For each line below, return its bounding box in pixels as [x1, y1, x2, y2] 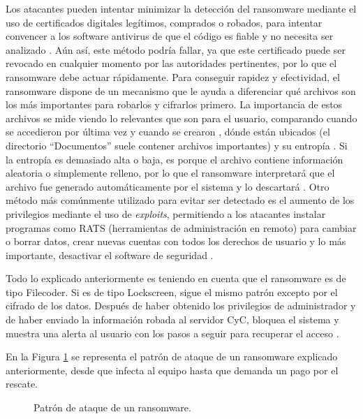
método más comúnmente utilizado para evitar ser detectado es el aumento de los [6, 193, 355, 207]
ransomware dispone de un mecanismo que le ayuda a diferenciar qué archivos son [6, 83, 356, 98]
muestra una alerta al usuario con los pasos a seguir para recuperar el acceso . [6, 325, 339, 340]
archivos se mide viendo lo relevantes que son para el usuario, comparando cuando [6, 110, 357, 125]
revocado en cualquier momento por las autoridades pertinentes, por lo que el [6, 56, 337, 71]
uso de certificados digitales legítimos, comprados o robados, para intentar [6, 15, 323, 29]
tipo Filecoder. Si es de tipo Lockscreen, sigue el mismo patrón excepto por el [6, 284, 338, 299]
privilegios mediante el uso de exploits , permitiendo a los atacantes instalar [6, 206, 326, 221]
